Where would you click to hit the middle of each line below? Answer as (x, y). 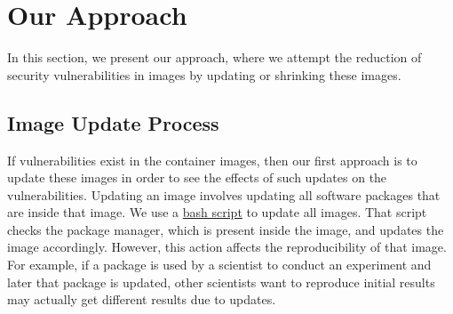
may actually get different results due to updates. (142, 299)
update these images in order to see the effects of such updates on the (197, 177)
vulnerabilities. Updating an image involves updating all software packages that (224, 194)
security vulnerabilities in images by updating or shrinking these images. (204, 74)
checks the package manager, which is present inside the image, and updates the (226, 229)
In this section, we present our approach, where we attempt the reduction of (215, 57)
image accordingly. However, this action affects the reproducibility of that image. (227, 247)
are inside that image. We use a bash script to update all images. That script (217, 212)
